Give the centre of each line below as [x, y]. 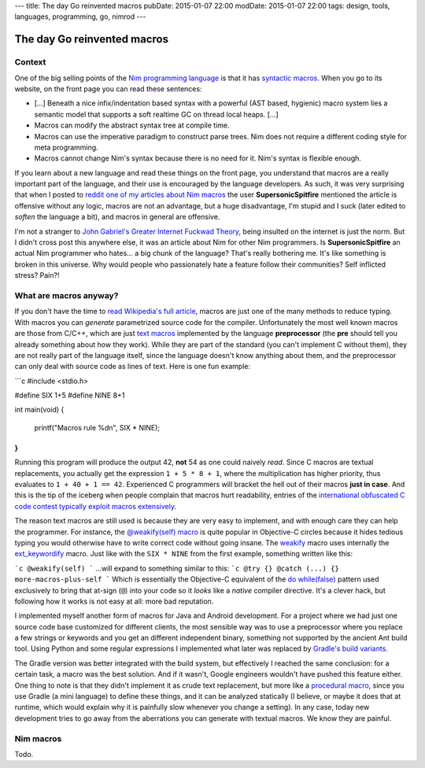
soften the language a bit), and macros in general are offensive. [117, 217]
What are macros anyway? [67, 295]
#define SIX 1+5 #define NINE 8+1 [70, 395]
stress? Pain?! [37, 275]
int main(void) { [39, 410]
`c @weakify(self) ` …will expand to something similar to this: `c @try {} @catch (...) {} [177, 568]
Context [30, 62]
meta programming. [66, 147]
